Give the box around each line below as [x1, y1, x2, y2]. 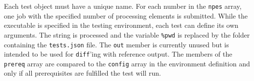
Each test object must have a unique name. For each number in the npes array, [4, 1, 242, 11]
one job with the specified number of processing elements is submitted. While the [4, 10, 248, 20]
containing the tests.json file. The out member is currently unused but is [4, 39, 229, 49]
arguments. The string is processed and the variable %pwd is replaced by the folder [4, 29, 250, 40]
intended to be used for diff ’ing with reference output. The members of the [4, 49, 232, 59]
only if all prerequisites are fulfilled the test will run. [4, 68, 161, 78]
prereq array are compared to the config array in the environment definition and [4, 58, 250, 68]
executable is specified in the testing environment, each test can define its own [4, 20, 239, 30]
